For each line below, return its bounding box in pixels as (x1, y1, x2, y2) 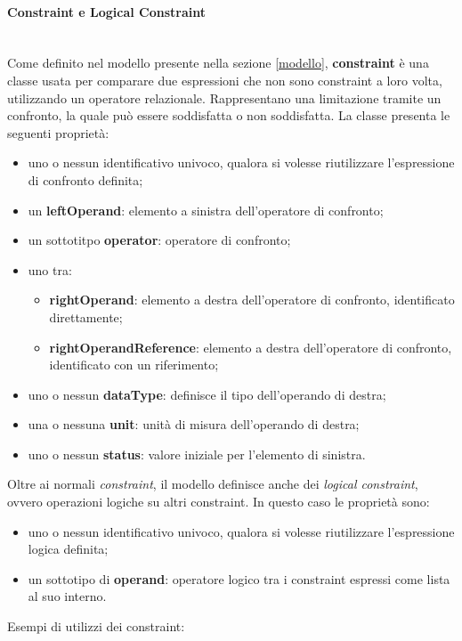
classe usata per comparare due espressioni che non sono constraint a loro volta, (7, 70, 442, 89)
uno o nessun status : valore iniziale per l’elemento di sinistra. (28, 444, 366, 463)
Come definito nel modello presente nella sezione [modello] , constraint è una (7, 53, 429, 72)
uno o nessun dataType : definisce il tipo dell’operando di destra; (28, 385, 386, 403)
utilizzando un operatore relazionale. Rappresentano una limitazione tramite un (7, 88, 442, 107)
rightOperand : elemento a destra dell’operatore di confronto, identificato (49, 290, 455, 309)
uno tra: (28, 260, 72, 279)
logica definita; (28, 540, 109, 558)
